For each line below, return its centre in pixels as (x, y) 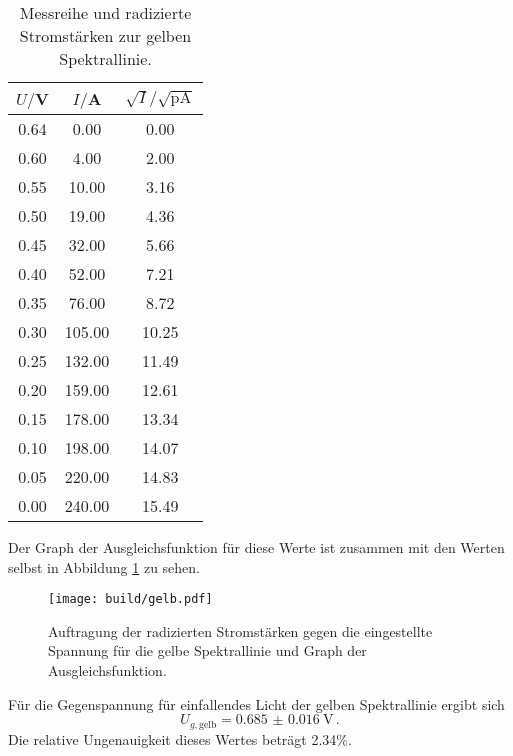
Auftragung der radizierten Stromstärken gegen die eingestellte (240, 630)
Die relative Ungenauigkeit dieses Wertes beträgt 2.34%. (180, 738)
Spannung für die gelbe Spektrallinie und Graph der (207, 650)
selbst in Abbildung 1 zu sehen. (104, 566)
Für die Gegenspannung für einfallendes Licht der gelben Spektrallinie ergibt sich (256, 703)
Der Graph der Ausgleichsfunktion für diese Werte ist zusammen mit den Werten (256, 547)
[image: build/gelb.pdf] (130, 599)
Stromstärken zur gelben (105, 35)
